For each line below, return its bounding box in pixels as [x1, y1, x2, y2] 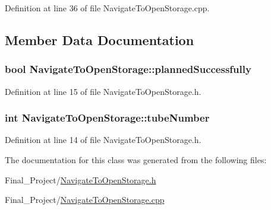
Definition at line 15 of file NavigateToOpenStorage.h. [5, 85, 201, 97]
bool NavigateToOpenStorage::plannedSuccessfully [5, 62, 251, 77]
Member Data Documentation [5, 30, 194, 49]
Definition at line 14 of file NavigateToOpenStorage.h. [5, 133, 201, 146]
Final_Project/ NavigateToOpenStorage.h [5, 173, 156, 186]
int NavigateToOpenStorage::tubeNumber [5, 110, 210, 125]
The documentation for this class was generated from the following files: [5, 154, 267, 166]
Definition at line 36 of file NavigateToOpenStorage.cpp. [5, 2, 210, 14]
